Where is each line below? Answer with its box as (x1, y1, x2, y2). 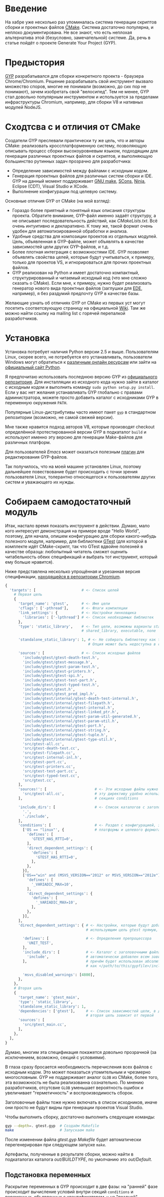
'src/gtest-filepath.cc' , (22, 751, 76, 756)
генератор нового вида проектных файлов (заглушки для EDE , (12, 285, 143, 291)
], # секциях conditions (18, 796, 139, 801)
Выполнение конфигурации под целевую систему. (12, 189, 118, 194)
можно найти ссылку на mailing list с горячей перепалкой (5, 310, 125, 316)
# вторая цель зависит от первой (85, 1013, 154, 1018)
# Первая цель (14, 592, 42, 597)
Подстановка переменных (5, 1171, 91, 1179)
